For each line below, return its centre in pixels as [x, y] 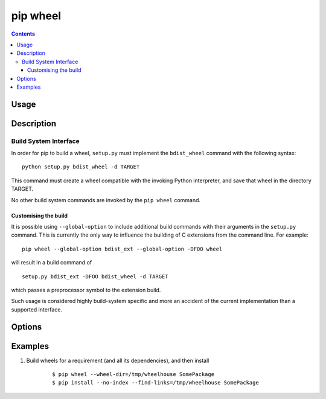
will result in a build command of [52, 263]
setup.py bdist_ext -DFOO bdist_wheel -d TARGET [95, 276]
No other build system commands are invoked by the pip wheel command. [106, 200]
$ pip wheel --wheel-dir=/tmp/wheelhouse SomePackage [133, 375]
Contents [23, 34]
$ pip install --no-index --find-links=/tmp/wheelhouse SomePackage [155, 383]
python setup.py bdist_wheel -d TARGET [81, 167]
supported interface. [37, 309]
